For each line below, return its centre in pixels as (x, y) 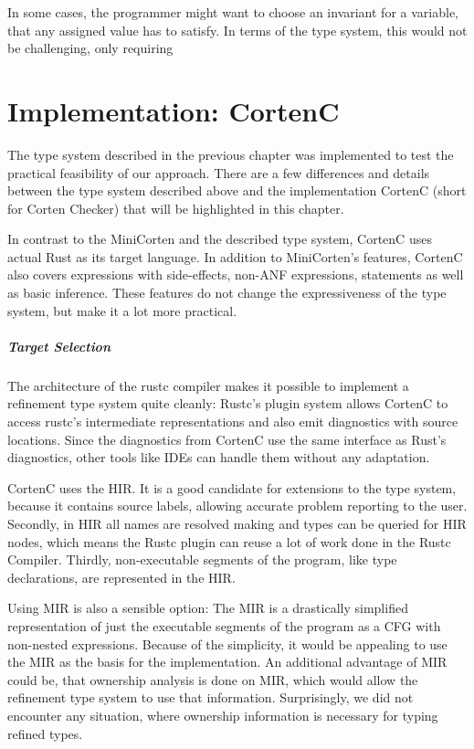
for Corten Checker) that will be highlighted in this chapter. (176, 208)
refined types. (45, 733)
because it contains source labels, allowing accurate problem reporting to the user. (237, 506)
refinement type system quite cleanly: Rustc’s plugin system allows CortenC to (228, 403)
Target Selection (59, 346)
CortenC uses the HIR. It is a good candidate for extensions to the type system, (232, 487)
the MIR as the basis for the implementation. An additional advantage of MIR (227, 662)
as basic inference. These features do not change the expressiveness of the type (227, 293)
